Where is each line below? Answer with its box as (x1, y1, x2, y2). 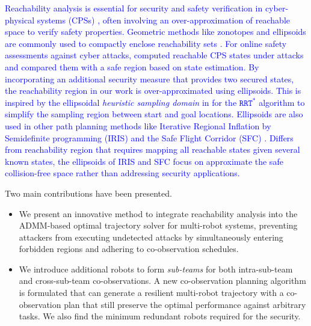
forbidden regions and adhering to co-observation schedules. (19, 242, 239, 255)
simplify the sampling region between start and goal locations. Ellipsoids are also (5, 108, 303, 120)
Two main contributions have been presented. (5, 186, 172, 199)
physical (5, 13, 35, 26)
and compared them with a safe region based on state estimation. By (5, 60, 259, 73)
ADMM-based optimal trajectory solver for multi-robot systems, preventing (19, 219, 298, 232)
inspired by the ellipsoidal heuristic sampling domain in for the (5, 96, 237, 108)
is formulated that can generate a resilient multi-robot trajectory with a (19, 286, 284, 299)
